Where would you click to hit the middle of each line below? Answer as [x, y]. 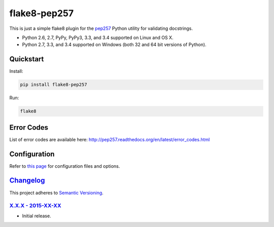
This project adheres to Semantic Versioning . [56, 193]
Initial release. [37, 216]
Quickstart [27, 59]
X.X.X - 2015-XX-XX [35, 206]
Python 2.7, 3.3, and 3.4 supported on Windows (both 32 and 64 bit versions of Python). [114, 45]
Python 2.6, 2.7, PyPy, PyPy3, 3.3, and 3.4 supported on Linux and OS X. [98, 37]
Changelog [27, 181]
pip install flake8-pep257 [54, 85]
